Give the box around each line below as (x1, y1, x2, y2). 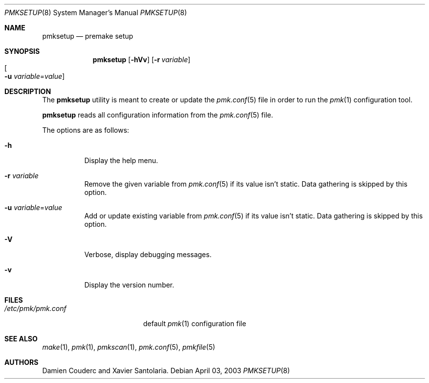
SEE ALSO (4, 335, 38, 343)
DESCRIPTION (4, 87, 51, 96)
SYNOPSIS (4, 47, 40, 55)
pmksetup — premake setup (42, 32, 134, 40)
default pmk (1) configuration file (143, 319, 247, 328)
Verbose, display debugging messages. (84, 250, 212, 259)
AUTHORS (4, 358, 39, 366)
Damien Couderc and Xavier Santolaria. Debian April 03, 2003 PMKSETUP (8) (42, 366, 290, 375)
